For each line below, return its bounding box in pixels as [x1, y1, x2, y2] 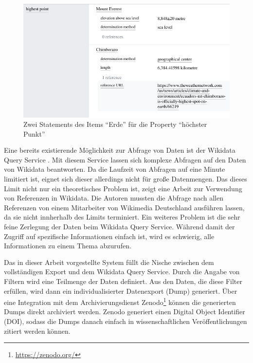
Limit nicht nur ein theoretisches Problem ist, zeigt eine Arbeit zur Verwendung [4, 183, 242, 193]
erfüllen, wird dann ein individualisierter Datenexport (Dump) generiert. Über [4, 285, 237, 296]
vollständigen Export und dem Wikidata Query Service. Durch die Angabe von [4, 266, 240, 277]
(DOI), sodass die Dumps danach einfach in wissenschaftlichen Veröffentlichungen [4, 316, 247, 326]
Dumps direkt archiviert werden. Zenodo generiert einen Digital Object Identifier [4, 306, 245, 317]
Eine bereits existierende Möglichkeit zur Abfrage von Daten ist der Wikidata [4, 145, 235, 155]
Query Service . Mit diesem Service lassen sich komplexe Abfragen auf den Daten [4, 154, 246, 164]
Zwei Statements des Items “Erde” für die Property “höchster [23, 119, 207, 129]
